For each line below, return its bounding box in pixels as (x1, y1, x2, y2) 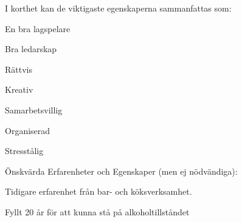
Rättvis (5, 62, 32, 75)
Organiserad (5, 124, 50, 136)
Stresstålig (5, 144, 44, 157)
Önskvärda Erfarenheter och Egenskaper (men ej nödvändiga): (5, 164, 238, 177)
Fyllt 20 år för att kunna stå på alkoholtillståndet (5, 205, 190, 218)
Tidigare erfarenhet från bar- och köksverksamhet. (5, 185, 192, 198)
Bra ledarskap (5, 42, 57, 55)
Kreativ (5, 83, 33, 96)
